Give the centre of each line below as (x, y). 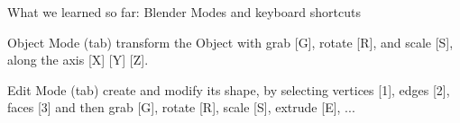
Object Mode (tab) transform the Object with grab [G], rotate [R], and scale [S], (230, 42)
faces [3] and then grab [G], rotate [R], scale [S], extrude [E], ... (181, 107)
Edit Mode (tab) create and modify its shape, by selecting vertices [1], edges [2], (229, 89)
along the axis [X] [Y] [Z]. (78, 60)
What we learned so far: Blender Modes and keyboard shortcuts (184, 12)
